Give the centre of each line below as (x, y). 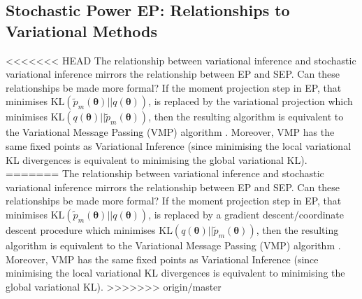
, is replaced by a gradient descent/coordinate (246, 214)
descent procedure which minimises (81, 229)
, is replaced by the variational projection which (251, 101)
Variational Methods (81, 30)
